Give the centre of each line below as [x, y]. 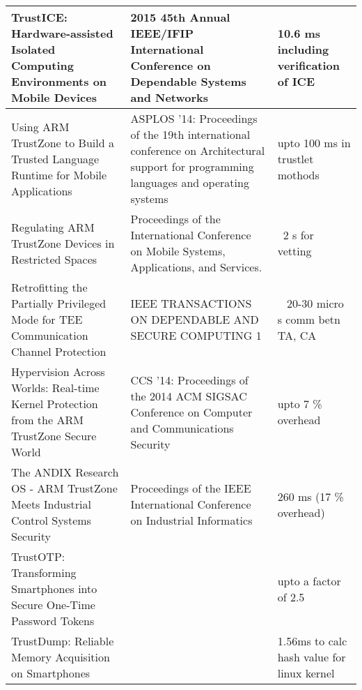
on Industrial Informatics [191, 520]
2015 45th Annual [180, 17]
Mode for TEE [47, 319]
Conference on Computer [191, 412]
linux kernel [306, 673]
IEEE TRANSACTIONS [191, 303]
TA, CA [297, 335]
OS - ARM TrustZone [64, 488]
